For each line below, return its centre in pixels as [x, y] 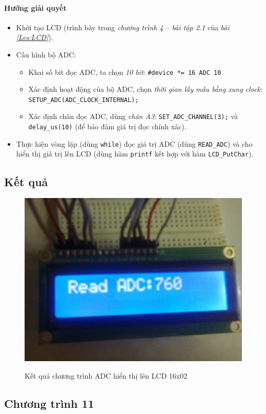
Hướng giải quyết [35, 7]
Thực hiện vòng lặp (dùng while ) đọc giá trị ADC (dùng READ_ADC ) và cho [134, 143]
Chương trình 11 [49, 403]
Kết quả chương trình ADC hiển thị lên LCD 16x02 [106, 375]
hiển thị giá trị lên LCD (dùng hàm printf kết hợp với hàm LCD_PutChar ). [135, 154]
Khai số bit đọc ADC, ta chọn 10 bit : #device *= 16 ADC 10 [125, 72]
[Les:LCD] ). [35, 37]
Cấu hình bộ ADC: [46, 54]
